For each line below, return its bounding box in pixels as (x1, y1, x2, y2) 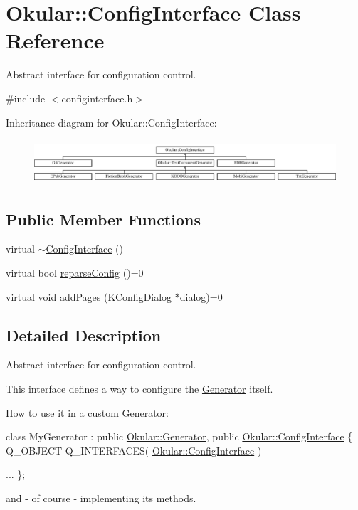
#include (6, 90, 46, 105)
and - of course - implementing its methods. (6, 490, 196, 505)
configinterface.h (61, 90, 133, 105)
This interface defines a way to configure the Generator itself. (6, 381, 273, 395)
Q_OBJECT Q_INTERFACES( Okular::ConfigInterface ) (6, 442, 262, 457)
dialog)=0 (179, 289, 223, 304)
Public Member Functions (6, 208, 201, 230)
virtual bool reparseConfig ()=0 (6, 265, 144, 280)
